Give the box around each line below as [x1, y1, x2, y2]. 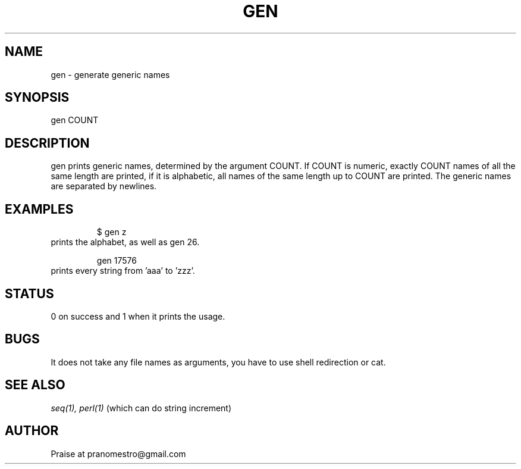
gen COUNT [51, 115, 99, 126]
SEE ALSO [5, 377, 65, 393]
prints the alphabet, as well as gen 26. [51, 237, 200, 248]
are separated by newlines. [51, 181, 157, 192]
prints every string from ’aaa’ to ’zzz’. [51, 265, 195, 276]
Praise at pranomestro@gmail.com [51, 448, 186, 459]
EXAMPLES [5, 201, 74, 217]
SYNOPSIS [5, 90, 70, 105]
